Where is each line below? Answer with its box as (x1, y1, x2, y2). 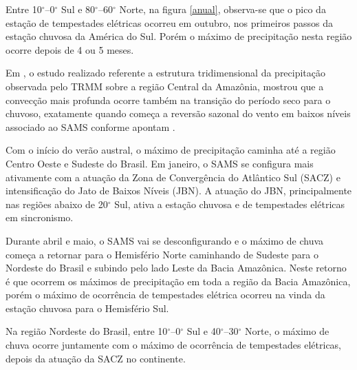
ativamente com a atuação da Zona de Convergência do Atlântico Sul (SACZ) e (6, 169, 340, 184)
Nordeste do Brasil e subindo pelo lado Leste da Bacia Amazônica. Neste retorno (6, 260, 347, 275)
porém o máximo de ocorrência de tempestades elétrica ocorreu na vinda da (6, 287, 325, 302)
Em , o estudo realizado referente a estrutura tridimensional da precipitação (6, 65, 326, 80)
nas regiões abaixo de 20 (6, 196, 108, 211)
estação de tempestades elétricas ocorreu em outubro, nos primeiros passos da (6, 15, 334, 30)
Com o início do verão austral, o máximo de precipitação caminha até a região (6, 143, 336, 157)
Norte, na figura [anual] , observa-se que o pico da (119, 2, 326, 16)
